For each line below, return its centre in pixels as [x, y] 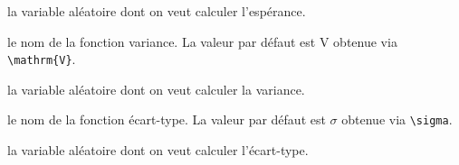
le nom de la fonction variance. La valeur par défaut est [162, 41]
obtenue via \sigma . [397, 119]
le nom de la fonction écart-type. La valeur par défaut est [167, 119]
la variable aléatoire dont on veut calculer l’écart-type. [158, 150]
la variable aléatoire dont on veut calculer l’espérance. [157, 11]
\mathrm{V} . [42, 59]
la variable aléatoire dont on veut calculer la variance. [156, 89]
